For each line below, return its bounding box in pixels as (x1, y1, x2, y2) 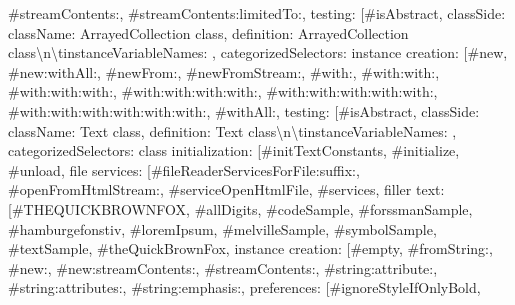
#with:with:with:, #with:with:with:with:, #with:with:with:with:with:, (8, 81, 438, 102)
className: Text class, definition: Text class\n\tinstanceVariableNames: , (8, 120, 457, 141)
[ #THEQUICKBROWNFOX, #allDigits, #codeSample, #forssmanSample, (8, 198, 473, 219)
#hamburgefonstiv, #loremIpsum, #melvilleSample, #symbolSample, (8, 218, 437, 239)
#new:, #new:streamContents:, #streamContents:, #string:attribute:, (8, 257, 438, 278)
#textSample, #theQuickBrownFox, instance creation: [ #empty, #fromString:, (8, 238, 493, 259)
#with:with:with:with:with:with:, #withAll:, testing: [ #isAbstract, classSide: (8, 100, 480, 121)
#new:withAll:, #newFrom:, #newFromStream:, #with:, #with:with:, (8, 61, 440, 82)
